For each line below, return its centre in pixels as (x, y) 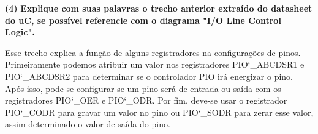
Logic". (20, 32)
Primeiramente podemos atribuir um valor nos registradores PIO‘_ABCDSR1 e (155, 64)
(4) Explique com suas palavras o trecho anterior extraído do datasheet (159, 8)
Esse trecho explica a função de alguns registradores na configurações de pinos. (153, 52)
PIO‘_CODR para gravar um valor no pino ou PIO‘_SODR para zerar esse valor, (159, 112)
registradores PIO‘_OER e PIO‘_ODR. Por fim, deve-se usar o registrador (146, 100)
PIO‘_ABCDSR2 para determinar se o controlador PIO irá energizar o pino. (149, 76)
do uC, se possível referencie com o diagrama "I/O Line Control (143, 20)
